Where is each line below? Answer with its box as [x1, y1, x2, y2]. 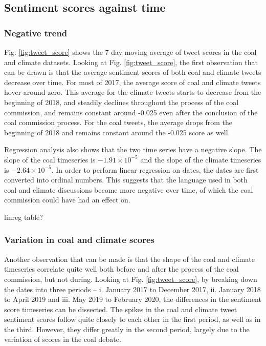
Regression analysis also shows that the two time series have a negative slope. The [4, 144, 262, 155]
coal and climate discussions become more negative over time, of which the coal [4, 184, 253, 195]
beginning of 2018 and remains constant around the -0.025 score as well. [4, 127, 230, 137]
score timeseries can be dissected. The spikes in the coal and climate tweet [4, 303, 237, 314]
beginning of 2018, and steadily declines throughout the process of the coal [4, 96, 239, 107]
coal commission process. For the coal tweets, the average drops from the [4, 117, 233, 128]
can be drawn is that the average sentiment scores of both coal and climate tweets [4, 67, 261, 77]
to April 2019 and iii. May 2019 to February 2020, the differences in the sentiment [4, 294, 261, 304]
